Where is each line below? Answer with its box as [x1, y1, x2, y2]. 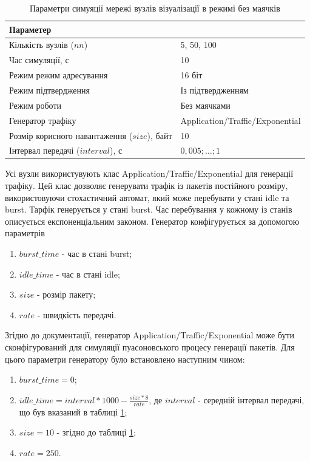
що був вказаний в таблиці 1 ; [19, 405, 127, 418]
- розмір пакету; [36, 288, 96, 301]
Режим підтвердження [9, 83, 90, 96]
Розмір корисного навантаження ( [9, 129, 133, 142]
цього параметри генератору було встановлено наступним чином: [5, 352, 245, 365]
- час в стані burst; [61, 247, 132, 259]
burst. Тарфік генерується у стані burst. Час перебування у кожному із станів [5, 203, 292, 216]
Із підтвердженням [180, 83, 249, 96]
